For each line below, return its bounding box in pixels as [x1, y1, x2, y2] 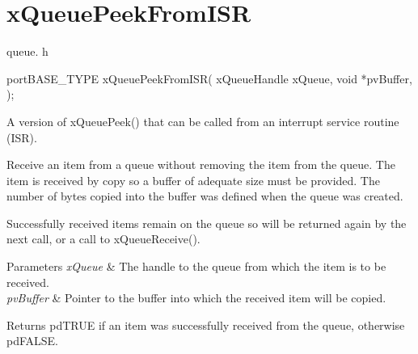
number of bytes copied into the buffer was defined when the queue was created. [6, 188, 403, 204]
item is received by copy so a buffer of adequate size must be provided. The [6, 171, 380, 188]
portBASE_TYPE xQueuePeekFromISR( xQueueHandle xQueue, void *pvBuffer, [6, 70, 412, 86]
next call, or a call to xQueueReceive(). [6, 230, 201, 247]
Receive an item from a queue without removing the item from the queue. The [6, 156, 395, 173]
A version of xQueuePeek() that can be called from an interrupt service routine [6, 112, 399, 129]
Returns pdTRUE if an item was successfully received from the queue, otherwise [6, 316, 405, 333]
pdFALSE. [6, 332, 59, 349]
